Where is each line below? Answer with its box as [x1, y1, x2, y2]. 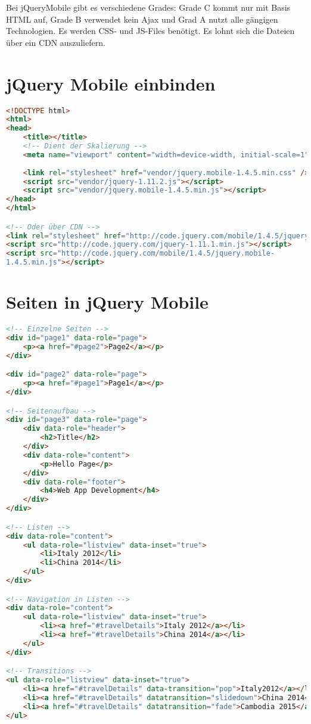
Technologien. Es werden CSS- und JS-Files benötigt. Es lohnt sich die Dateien [6, 24, 295, 37]
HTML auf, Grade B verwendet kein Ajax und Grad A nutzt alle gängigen [6, 13, 278, 25]
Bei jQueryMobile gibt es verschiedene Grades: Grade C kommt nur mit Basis [6, 1, 291, 13]
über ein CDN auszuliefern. [6, 36, 105, 48]
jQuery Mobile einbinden [6, 71, 216, 95]
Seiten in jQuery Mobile [6, 290, 209, 314]
